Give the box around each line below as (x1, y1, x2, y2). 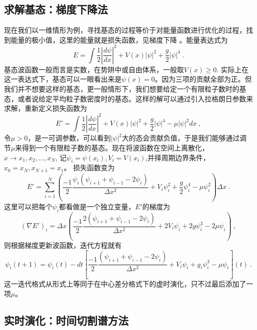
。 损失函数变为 (64, 162, 115, 173)
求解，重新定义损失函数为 (4, 103, 87, 113)
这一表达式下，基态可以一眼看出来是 (4, 74, 122, 84)
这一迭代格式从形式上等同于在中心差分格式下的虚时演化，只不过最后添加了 (4, 278, 246, 288)
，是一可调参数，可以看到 (28, 133, 111, 143)
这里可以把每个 (4, 201, 52, 211)
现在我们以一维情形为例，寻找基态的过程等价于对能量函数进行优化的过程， (4, 25, 246, 35)
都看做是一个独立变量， (59, 201, 135, 211)
